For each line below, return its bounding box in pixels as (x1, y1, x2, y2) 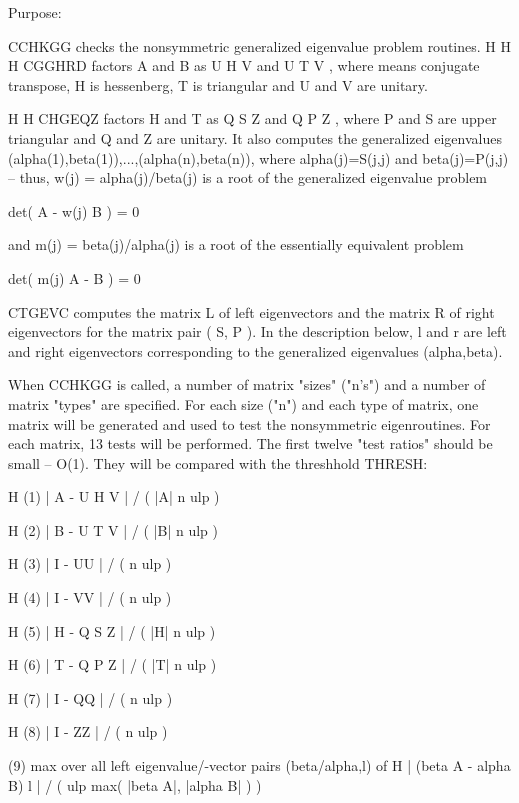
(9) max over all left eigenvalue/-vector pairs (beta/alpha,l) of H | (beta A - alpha (8, 755, 511, 776)
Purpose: (8, 2, 62, 22)
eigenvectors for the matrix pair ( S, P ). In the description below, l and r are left (8, 321, 507, 342)
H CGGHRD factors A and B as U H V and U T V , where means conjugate (8, 55, 480, 76)
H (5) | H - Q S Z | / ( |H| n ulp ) (8, 620, 216, 641)
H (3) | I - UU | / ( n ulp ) (8, 553, 172, 574)
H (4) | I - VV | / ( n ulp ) (8, 587, 172, 608)
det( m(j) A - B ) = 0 (8, 267, 141, 288)
